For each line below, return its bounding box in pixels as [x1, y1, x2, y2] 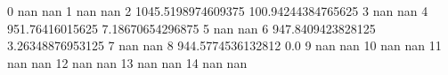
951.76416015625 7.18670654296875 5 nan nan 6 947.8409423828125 [7, 19, 376, 37]
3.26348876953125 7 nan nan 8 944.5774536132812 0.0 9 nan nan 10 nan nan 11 [7, 36, 442, 55]
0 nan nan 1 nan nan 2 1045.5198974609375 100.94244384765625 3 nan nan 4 [7, 2, 428, 19]
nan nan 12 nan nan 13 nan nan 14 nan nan [7, 53, 248, 71]
